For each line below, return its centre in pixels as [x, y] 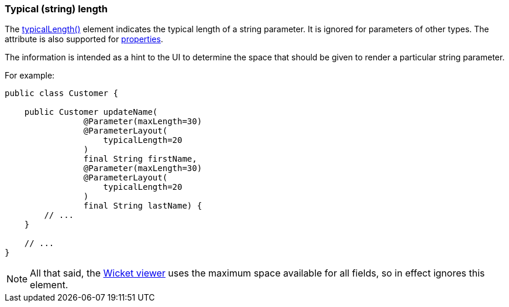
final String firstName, [140, 159]
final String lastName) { [143, 206]
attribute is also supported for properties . [84, 39]
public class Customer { [61, 93]
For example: [30, 76]
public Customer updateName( [91, 112]
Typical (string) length [56, 9]
